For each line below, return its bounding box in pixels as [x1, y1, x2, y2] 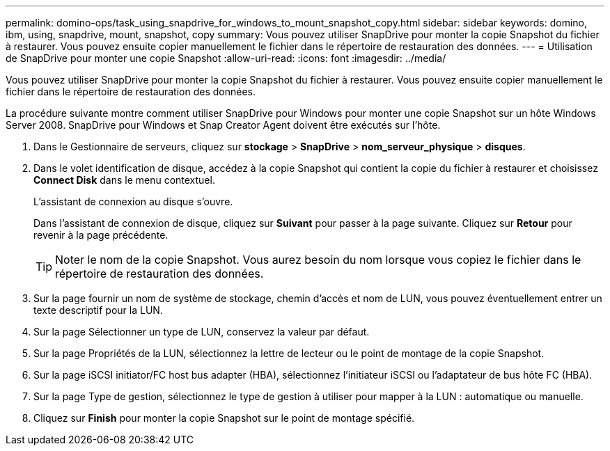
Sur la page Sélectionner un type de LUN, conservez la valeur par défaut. [33, 326, 370, 338]
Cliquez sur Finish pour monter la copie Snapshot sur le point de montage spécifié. [33, 412, 415, 424]
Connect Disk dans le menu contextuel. [33, 174, 215, 186]
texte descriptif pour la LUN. [33, 304, 163, 316]
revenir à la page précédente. [33, 229, 169, 241]
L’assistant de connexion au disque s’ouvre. [33, 196, 233, 207]
